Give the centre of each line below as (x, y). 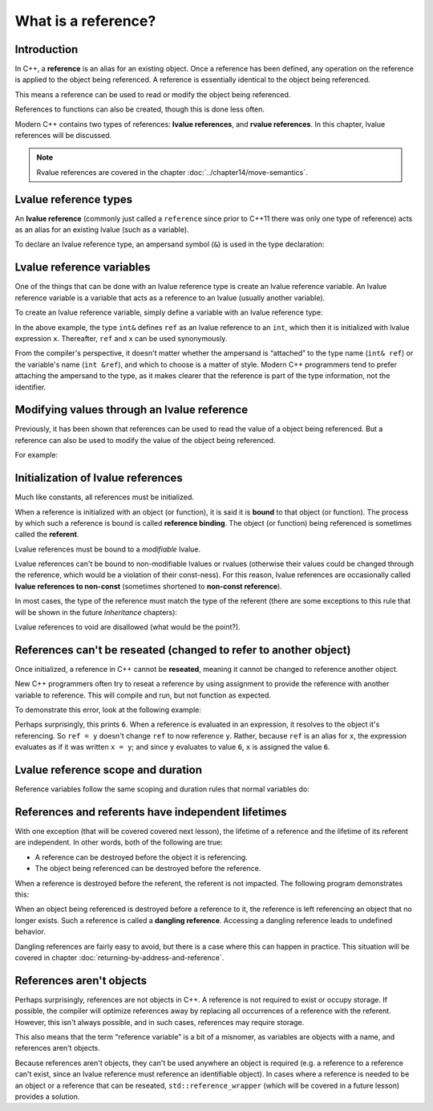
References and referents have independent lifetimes (151, 812)
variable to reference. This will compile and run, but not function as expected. (143, 695)
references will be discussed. (63, 136)
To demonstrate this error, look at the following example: (108, 710)
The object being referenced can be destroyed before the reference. (148, 869)
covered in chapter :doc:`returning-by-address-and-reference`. (119, 957)
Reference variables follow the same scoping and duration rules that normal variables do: (162, 789)
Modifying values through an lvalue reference (132, 410)
